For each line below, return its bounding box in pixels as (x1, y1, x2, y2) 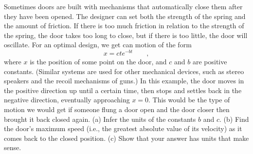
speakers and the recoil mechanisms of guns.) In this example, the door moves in (4, 76, 244, 86)
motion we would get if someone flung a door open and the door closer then (4, 104, 230, 115)
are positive (192, 57, 227, 67)
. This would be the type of (148, 95, 230, 105)
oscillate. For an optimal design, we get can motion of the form (4, 39, 192, 50)
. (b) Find (219, 114, 249, 124)
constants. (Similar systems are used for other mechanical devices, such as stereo (4, 66, 244, 76)
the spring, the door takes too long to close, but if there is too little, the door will (4, 30, 248, 40)
